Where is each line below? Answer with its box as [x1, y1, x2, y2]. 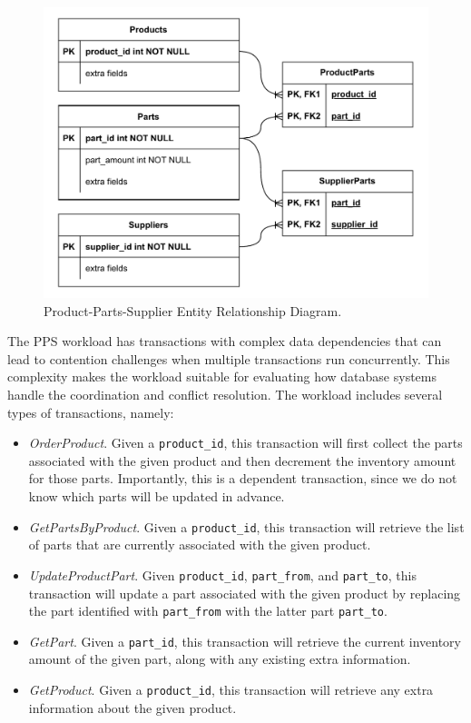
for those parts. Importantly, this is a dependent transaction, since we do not [28, 469, 457, 488]
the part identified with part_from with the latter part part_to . [28, 601, 388, 620]
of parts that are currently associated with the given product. [28, 535, 371, 554]
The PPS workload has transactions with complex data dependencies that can [7, 332, 442, 351]
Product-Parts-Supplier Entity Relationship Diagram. [44, 301, 342, 320]
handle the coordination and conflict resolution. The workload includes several [7, 385, 443, 404]
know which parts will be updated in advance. [28, 487, 285, 506]
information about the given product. [28, 698, 237, 717]
